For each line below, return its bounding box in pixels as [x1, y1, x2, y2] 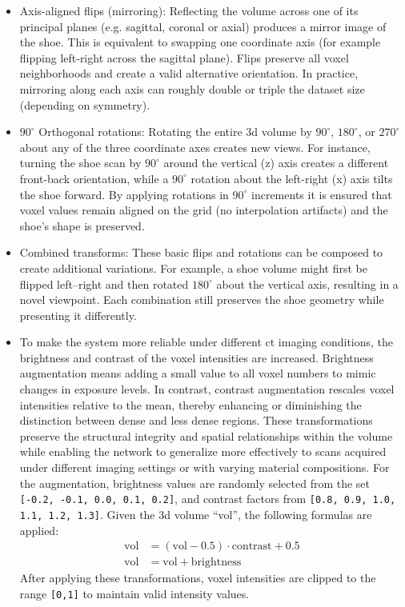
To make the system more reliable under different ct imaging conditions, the [19, 333, 394, 350]
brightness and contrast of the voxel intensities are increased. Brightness [19, 349, 374, 365]
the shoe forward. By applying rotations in [19, 186, 229, 202]
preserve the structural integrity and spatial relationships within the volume [19, 427, 393, 444]
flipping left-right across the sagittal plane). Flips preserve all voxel [19, 49, 349, 66]
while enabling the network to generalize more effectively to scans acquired [19, 443, 387, 460]
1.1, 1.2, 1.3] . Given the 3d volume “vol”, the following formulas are [19, 505, 372, 522]
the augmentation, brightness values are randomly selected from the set [19, 474, 371, 491]
